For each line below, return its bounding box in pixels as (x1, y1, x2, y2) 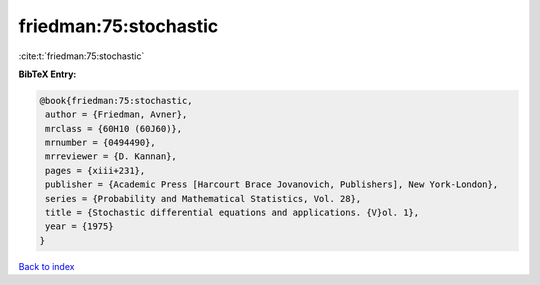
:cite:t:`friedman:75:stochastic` (18, 50, 145, 62)
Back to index (18, 260, 75, 272)
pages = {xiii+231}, (45, 165, 146, 176)
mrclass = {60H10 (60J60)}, (45, 123, 183, 134)
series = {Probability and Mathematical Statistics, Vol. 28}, (45, 193, 362, 204)
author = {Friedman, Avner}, (45, 109, 188, 120)
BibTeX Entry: (18, 68, 77, 80)
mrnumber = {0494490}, (45, 137, 157, 149)
